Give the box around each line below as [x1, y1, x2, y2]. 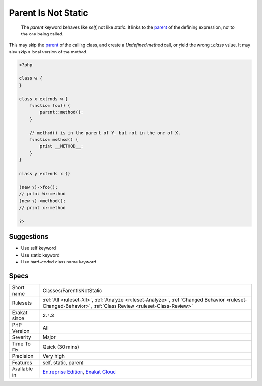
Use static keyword [21, 252, 60, 258]
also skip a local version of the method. [9, 49, 88, 54]
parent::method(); [39, 109, 83, 115]
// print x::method [19, 205, 65, 210]
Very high [42, 352, 65, 359]
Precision [12, 352, 33, 359]
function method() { [29, 137, 79, 142]
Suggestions [9, 232, 49, 241]
